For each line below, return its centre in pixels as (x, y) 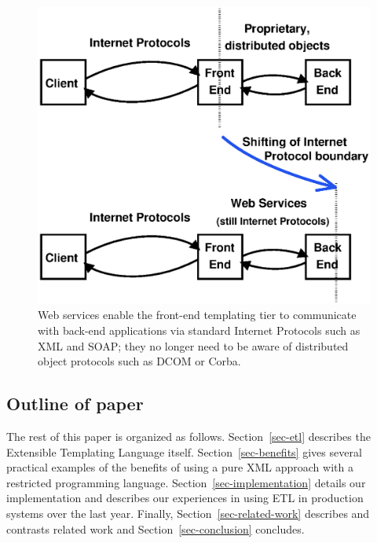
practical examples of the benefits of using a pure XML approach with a (180, 467)
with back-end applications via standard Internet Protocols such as (199, 330)
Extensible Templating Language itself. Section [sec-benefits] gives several (184, 451)
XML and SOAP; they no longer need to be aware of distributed (193, 345)
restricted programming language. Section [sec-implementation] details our (186, 482)
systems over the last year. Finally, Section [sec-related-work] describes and (188, 513)
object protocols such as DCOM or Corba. (139, 361)
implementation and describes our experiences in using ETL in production (185, 498)
